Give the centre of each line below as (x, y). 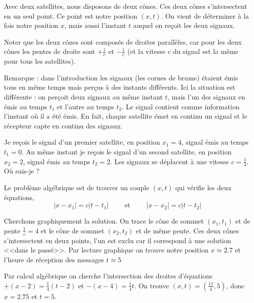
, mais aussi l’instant (95, 25)
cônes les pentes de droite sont (50, 51)
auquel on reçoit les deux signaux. (184, 25)
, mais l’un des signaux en (206, 96)
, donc (235, 285)
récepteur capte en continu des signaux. (63, 125)
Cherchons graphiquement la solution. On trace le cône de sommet (104, 221)
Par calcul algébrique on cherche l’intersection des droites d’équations (108, 276)
